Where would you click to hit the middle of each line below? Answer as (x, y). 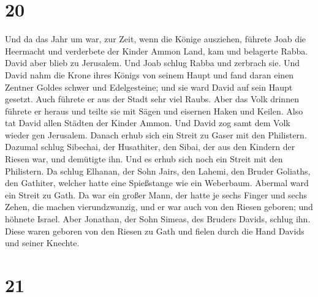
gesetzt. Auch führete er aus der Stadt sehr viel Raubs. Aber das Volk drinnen (152, 99)
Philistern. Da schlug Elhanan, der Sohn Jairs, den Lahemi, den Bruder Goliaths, (158, 171)
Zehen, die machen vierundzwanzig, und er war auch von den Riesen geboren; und (159, 207)
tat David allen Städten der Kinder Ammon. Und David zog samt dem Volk (148, 123)
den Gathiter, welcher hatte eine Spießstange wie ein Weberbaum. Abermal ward (157, 183)
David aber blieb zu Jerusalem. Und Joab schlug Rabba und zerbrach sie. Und (153, 63)
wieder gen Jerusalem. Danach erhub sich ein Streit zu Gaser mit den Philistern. (156, 134)
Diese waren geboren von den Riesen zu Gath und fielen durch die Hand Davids (155, 231)
